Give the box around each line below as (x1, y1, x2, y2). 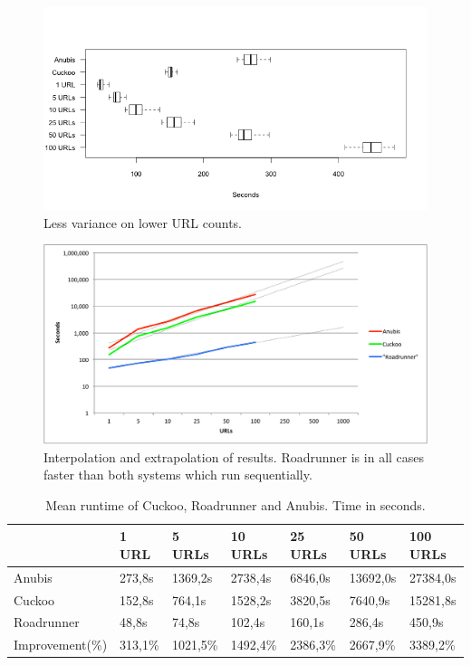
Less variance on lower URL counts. (43, 213, 243, 232)
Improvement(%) (14, 635, 108, 654)
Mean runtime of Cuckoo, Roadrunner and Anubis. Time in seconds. (45, 495, 426, 514)
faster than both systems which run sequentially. (43, 465, 312, 484)
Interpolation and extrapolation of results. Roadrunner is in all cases (43, 447, 425, 466)
